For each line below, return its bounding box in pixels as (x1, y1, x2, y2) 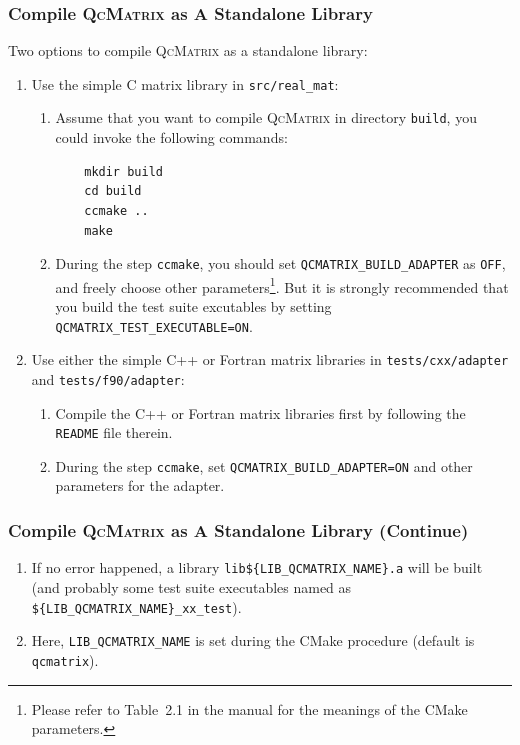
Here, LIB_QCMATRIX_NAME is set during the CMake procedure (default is (31, 630, 475, 651)
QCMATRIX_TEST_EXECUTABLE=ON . (55, 315, 253, 336)
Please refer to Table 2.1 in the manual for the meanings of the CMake (31, 698, 468, 719)
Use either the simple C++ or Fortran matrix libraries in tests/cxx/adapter (31, 349, 509, 370)
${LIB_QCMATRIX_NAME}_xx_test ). (31, 596, 242, 617)
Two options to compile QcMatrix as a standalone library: (8, 40, 368, 61)
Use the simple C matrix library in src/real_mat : (31, 73, 339, 94)
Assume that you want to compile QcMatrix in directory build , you (55, 107, 477, 128)
